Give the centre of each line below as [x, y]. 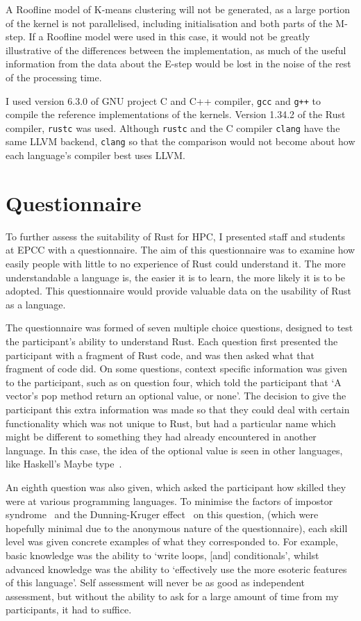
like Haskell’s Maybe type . [64, 464]
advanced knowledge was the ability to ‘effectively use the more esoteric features [176, 569]
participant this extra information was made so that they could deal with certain [178, 409]
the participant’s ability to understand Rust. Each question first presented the [172, 341]
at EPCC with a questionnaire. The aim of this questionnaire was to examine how [180, 250]
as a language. [36, 304]
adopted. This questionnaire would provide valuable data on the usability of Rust [179, 291]
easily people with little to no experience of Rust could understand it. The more [176, 264]
